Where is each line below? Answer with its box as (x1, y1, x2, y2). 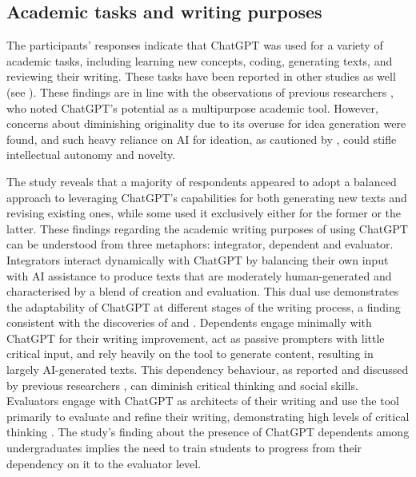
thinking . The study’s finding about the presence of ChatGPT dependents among (6, 423, 410, 440)
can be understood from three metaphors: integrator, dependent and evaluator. (6, 236, 394, 252)
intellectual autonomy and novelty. (6, 146, 176, 163)
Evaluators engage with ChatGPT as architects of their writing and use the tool (6, 392, 399, 409)
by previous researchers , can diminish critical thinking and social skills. (6, 376, 358, 393)
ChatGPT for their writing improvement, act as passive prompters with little (6, 329, 385, 346)
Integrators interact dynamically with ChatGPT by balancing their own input (6, 251, 389, 268)
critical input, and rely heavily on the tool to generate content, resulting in (6, 345, 374, 362)
